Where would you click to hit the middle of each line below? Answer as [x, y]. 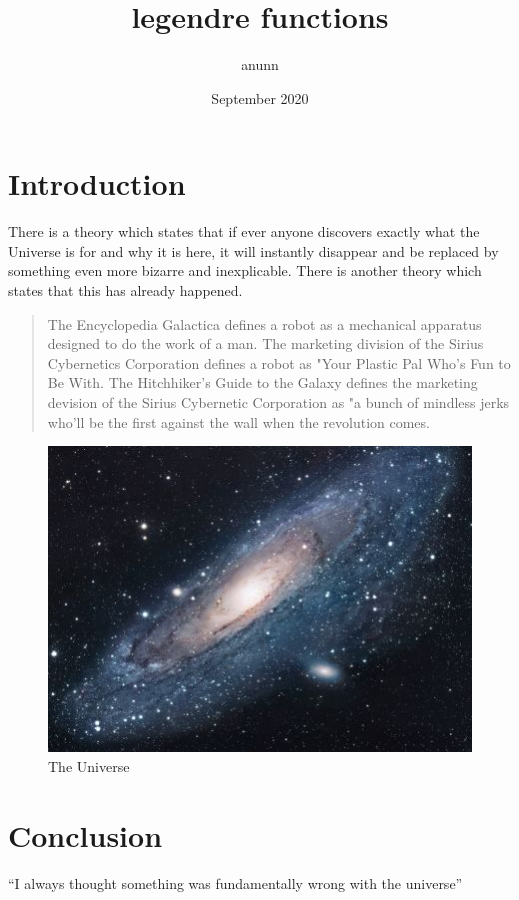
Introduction [97, 183]
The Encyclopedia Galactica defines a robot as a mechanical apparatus [264, 323]
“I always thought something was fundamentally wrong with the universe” [235, 882]
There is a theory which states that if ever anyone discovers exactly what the [244, 231]
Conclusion [85, 834]
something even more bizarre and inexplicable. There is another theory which [245, 270]
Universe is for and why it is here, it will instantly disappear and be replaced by [253, 250]
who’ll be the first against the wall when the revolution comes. [238, 421]
